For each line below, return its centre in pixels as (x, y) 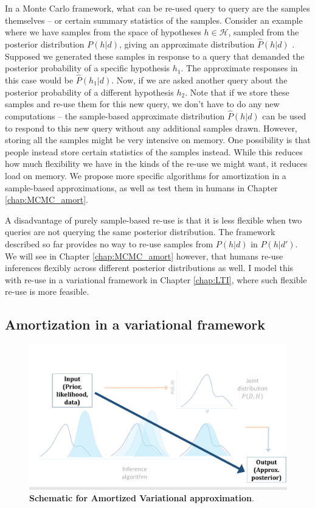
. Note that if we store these (237, 92)
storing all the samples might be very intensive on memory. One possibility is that (158, 140)
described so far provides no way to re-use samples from (109, 243)
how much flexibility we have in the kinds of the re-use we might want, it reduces (156, 164)
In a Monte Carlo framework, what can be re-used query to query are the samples (157, 8)
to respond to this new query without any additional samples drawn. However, (151, 128)
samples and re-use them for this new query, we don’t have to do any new (142, 104)
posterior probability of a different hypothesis (89, 92)
